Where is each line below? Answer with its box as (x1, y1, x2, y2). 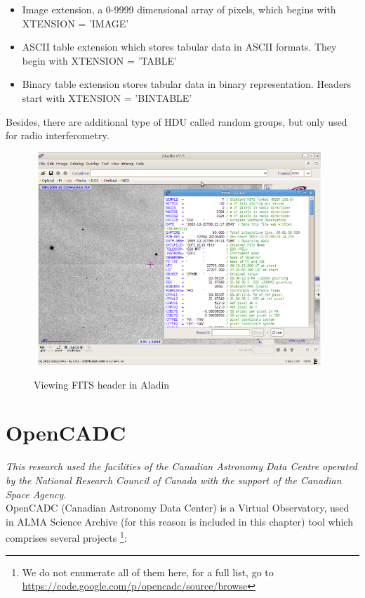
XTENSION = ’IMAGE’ (22, 15, 129, 30)
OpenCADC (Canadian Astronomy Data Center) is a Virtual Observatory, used (6, 500, 350, 515)
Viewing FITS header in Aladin (34, 377, 170, 391)
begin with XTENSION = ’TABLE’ (22, 53, 177, 67)
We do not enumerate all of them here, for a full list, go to (22, 564, 274, 579)
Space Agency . (6, 486, 67, 501)
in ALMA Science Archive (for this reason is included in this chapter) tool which (6, 514, 353, 528)
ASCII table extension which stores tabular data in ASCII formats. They (22, 39, 337, 54)
